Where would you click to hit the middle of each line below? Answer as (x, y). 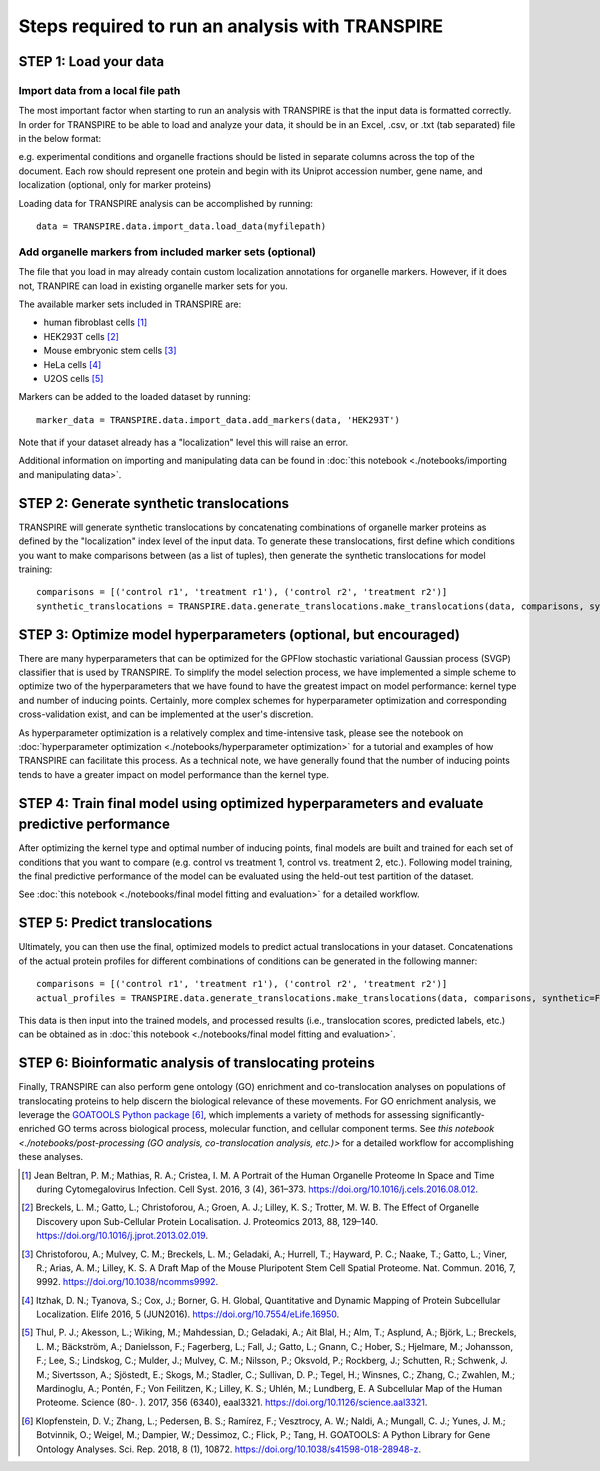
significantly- (457, 1114)
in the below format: (60, 139)
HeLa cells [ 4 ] (72, 364)
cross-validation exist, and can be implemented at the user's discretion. (166, 714)
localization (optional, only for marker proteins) (115, 185)
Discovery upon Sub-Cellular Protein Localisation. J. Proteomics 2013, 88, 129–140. (207, 1221)
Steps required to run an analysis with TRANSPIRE (231, 26)
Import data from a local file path (99, 90)
